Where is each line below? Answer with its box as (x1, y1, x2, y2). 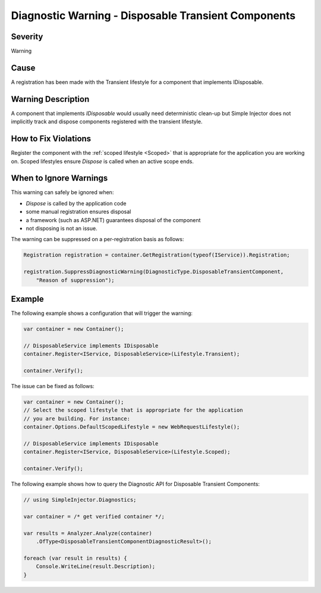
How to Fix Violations (11, 134, 92, 144)
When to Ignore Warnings (11, 173, 108, 183)
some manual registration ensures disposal (26, 208, 131, 216)
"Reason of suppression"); (36, 277, 115, 283)
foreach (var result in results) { (23, 554, 127, 561)
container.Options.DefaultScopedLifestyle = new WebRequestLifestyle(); (23, 423, 240, 430)
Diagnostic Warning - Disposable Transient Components (11, 9, 296, 22)
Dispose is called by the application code (26, 199, 127, 207)
